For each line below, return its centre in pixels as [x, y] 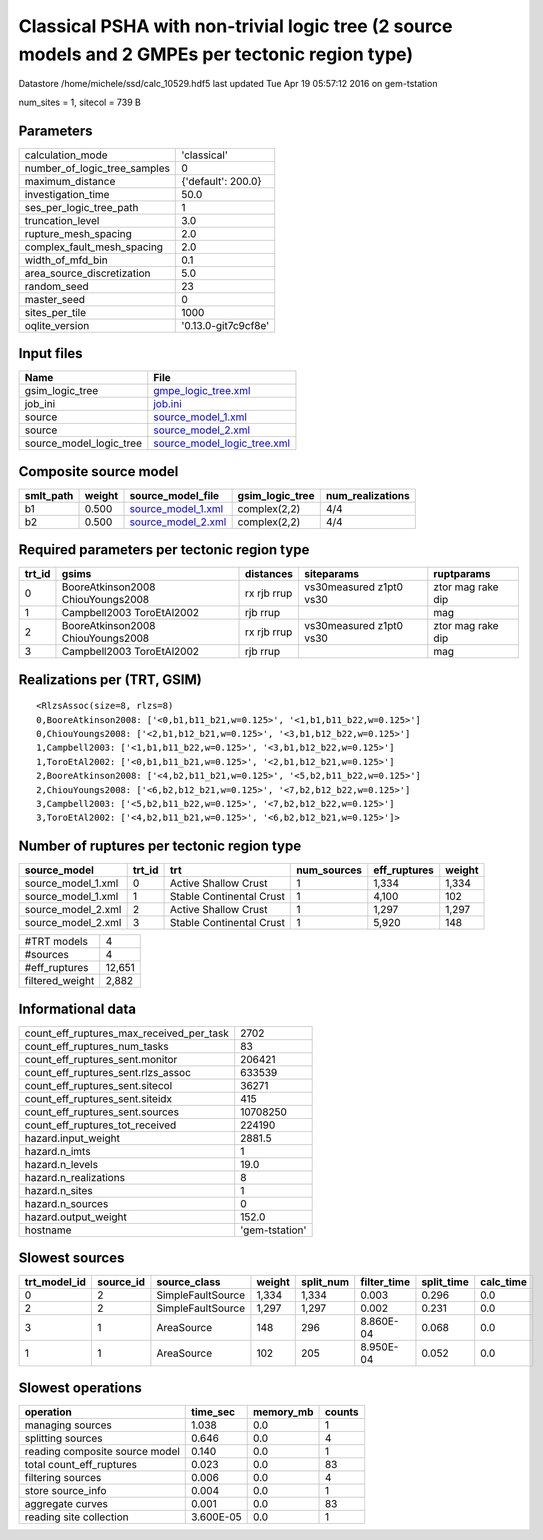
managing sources [68, 1425]
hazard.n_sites [59, 1190]
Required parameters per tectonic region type [164, 550]
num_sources [329, 870]
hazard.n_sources [66, 1203]
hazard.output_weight [75, 1217]
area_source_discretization [87, 273]
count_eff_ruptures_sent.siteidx [98, 1098]
